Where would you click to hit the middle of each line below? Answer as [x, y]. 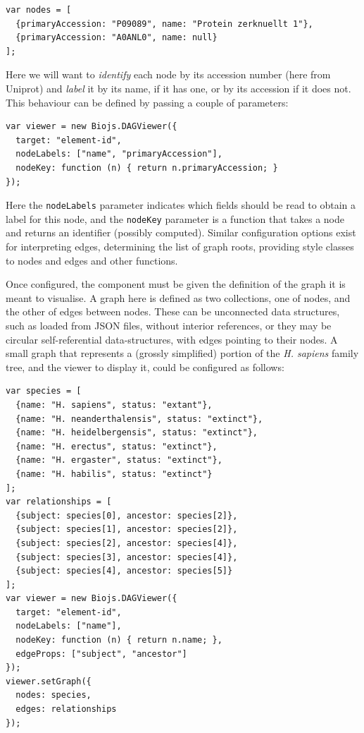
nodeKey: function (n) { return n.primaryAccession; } [147, 168]
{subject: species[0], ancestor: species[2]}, [127, 515]
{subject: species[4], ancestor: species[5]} [124, 571]
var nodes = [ [39, 10]
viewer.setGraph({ [49, 681]
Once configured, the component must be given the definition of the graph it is [176, 284]
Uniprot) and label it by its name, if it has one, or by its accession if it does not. [178, 88]
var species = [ [44, 391]
